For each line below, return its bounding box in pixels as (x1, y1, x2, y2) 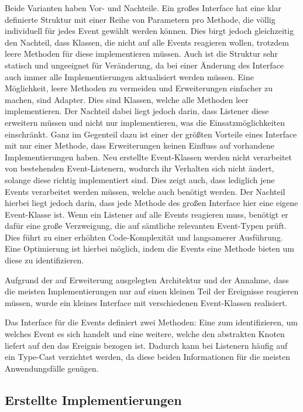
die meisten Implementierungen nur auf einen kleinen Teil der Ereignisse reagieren (5, 285, 299, 297)
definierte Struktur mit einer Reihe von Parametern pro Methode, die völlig (5, 13, 276, 25)
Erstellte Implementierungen (5, 390, 182, 408)
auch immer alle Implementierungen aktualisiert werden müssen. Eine (5, 70, 254, 83)
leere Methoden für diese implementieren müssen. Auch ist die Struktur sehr (5, 47, 278, 60)
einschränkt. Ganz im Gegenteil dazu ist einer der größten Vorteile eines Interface (5, 128, 297, 140)
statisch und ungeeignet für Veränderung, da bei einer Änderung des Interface (5, 59, 284, 71)
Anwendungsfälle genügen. (5, 362, 99, 374)
